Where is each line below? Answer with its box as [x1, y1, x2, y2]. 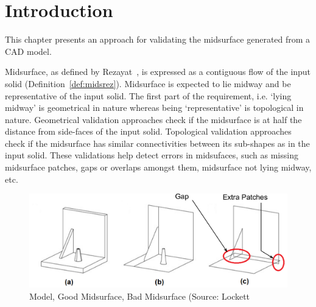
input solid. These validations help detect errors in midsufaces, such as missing [5, 149, 298, 161]
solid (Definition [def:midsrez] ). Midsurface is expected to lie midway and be [5, 77, 291, 90]
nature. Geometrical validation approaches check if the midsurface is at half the [5, 113, 302, 125]
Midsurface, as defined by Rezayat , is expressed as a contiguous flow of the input [5, 65, 311, 78]
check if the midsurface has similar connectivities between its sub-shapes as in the [5, 136, 310, 149]
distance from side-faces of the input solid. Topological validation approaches [5, 125, 292, 138]
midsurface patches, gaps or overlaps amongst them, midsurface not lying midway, [5, 161, 312, 174]
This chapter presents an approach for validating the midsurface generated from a [5, 33, 311, 46]
